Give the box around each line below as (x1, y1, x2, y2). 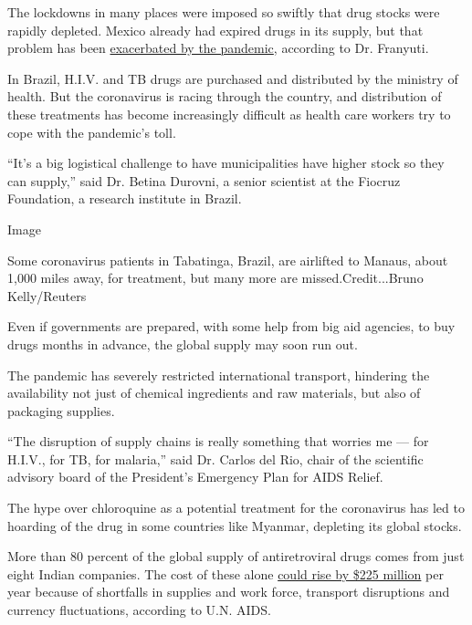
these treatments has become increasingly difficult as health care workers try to (7, 104, 451, 123)
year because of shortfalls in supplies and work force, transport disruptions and (7, 582, 450, 601)
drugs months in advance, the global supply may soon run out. (7, 334, 358, 353)
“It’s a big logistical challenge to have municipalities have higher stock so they (7, 153, 445, 172)
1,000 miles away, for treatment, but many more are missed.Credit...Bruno (7, 268, 424, 287)
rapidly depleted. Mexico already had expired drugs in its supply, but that (7, 20, 424, 39)
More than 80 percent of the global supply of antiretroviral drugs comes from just (7, 547, 465, 566)
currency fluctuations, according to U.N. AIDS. (7, 600, 271, 620)
